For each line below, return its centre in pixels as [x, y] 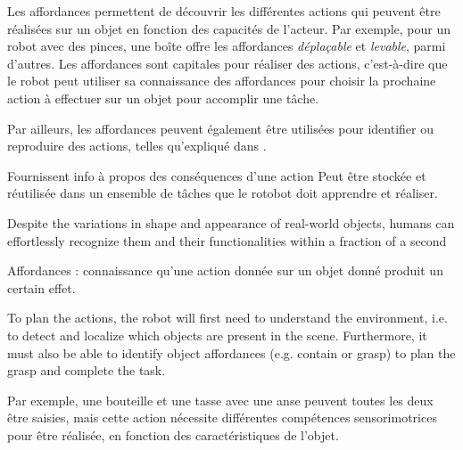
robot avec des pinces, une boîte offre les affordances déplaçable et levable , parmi [227, 46]
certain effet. [41, 287]
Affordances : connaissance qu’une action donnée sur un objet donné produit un [225, 270]
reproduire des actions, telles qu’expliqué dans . [137, 146]
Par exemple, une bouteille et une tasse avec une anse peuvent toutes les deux [220, 400]
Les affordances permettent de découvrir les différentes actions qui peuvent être [224, 11]
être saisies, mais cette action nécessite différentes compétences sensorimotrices [222, 417]
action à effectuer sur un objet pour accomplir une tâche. [163, 98]
